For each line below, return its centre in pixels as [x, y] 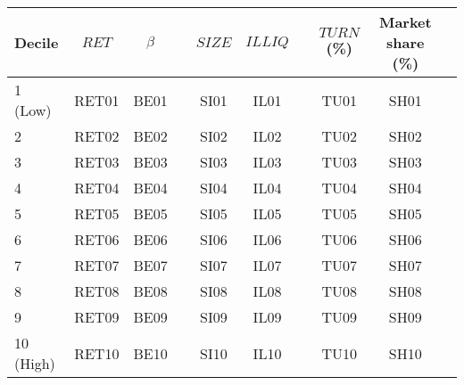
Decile [37, 42]
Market [405, 22]
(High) [35, 363]
